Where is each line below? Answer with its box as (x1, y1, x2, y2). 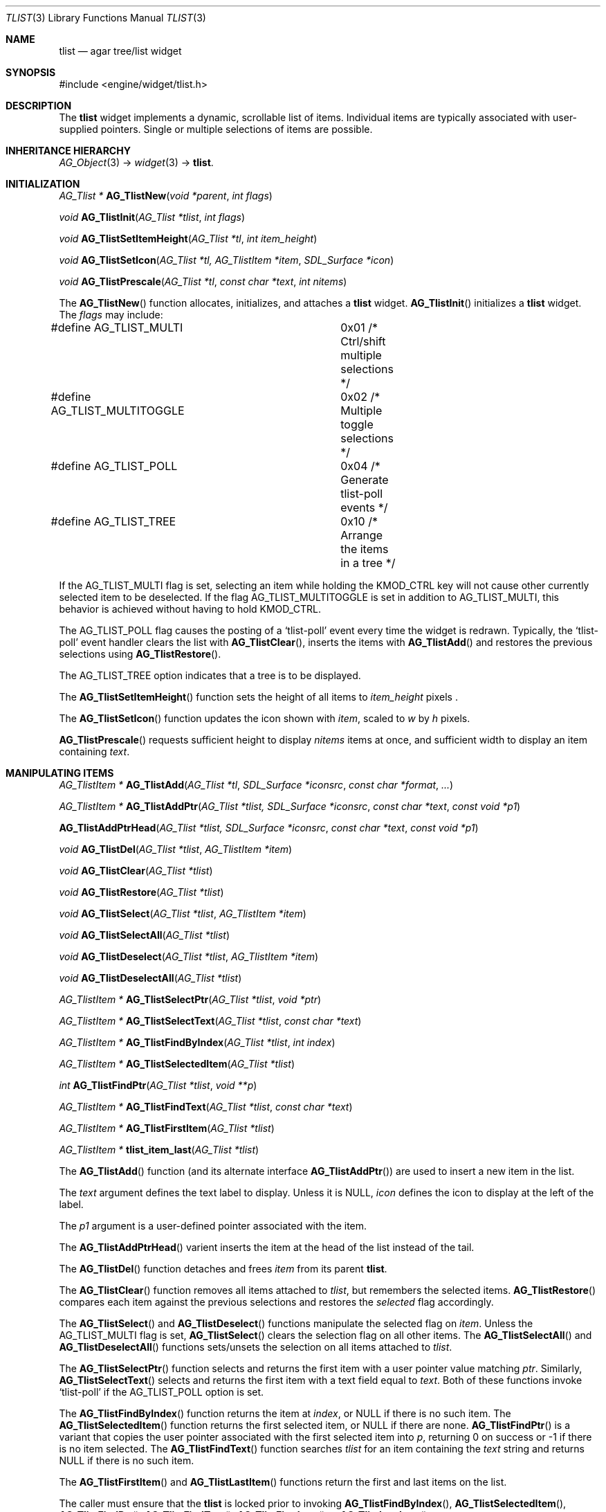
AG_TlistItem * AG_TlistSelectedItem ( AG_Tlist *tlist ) (59, 1058, 295, 1070)
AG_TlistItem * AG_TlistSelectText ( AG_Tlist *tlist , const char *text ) (59, 1015, 362, 1027)
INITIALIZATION (6, 178, 80, 190)
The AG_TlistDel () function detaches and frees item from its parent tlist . (59, 1263, 387, 1275)
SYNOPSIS (6, 66, 56, 78)
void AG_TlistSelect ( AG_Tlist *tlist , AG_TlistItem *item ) (59, 908, 306, 919)
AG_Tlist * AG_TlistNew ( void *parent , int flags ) (59, 190, 273, 201)
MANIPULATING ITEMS (6, 767, 114, 779)
